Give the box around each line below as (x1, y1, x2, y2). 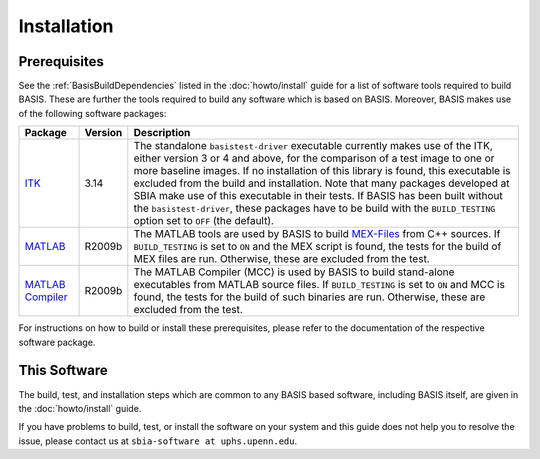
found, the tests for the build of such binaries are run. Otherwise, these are (133, 290, 486, 304)
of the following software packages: (18, 107, 167, 119)
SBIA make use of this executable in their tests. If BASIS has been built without (133, 189, 504, 203)
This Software (18, 362, 109, 379)
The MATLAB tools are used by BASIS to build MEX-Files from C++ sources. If (133, 227, 501, 241)
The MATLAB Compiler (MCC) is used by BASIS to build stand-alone (133, 265, 455, 279)
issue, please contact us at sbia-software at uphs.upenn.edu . (18, 435, 298, 447)
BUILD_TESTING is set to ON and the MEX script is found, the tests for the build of (133, 240, 502, 254)
